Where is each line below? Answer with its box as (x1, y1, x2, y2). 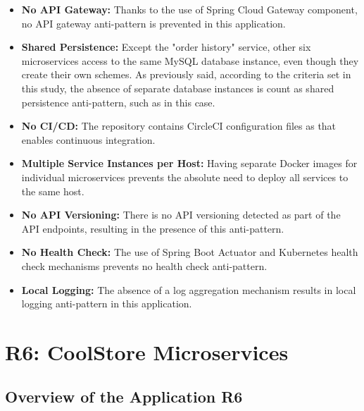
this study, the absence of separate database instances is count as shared (21, 80, 334, 95)
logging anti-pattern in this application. (21, 296, 192, 311)
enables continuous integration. (21, 132, 156, 147)
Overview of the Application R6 (5, 386, 243, 407)
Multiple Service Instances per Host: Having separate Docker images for (21, 156, 358, 171)
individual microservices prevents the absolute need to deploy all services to (21, 169, 349, 184)
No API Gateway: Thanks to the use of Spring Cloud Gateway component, (21, 2, 358, 16)
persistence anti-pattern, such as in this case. (21, 94, 215, 109)
